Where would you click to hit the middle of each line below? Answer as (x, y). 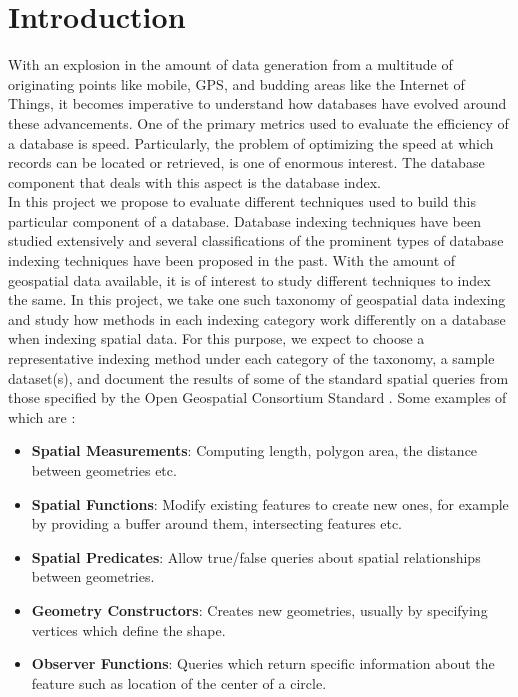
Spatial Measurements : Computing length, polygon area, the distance (254, 450)
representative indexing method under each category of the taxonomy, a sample (251, 358)
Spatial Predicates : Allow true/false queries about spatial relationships (256, 556)
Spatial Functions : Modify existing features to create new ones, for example (270, 503)
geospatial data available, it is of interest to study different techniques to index (249, 279)
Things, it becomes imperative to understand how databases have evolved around (257, 103)
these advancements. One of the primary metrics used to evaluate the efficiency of (258, 122)
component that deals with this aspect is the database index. (194, 181)
